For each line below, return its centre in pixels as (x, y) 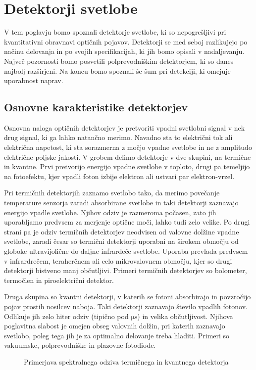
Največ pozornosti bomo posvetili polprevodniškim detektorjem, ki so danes (119, 61)
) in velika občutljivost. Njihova (185, 316)
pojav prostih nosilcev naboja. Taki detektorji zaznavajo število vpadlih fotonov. (126, 306)
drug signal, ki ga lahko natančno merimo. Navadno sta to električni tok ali (118, 137)
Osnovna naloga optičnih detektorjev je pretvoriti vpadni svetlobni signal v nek (125, 127)
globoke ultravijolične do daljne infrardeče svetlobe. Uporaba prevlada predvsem (126, 251)
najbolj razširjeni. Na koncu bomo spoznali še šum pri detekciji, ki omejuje (117, 70)
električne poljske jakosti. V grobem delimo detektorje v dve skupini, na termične (128, 157)
